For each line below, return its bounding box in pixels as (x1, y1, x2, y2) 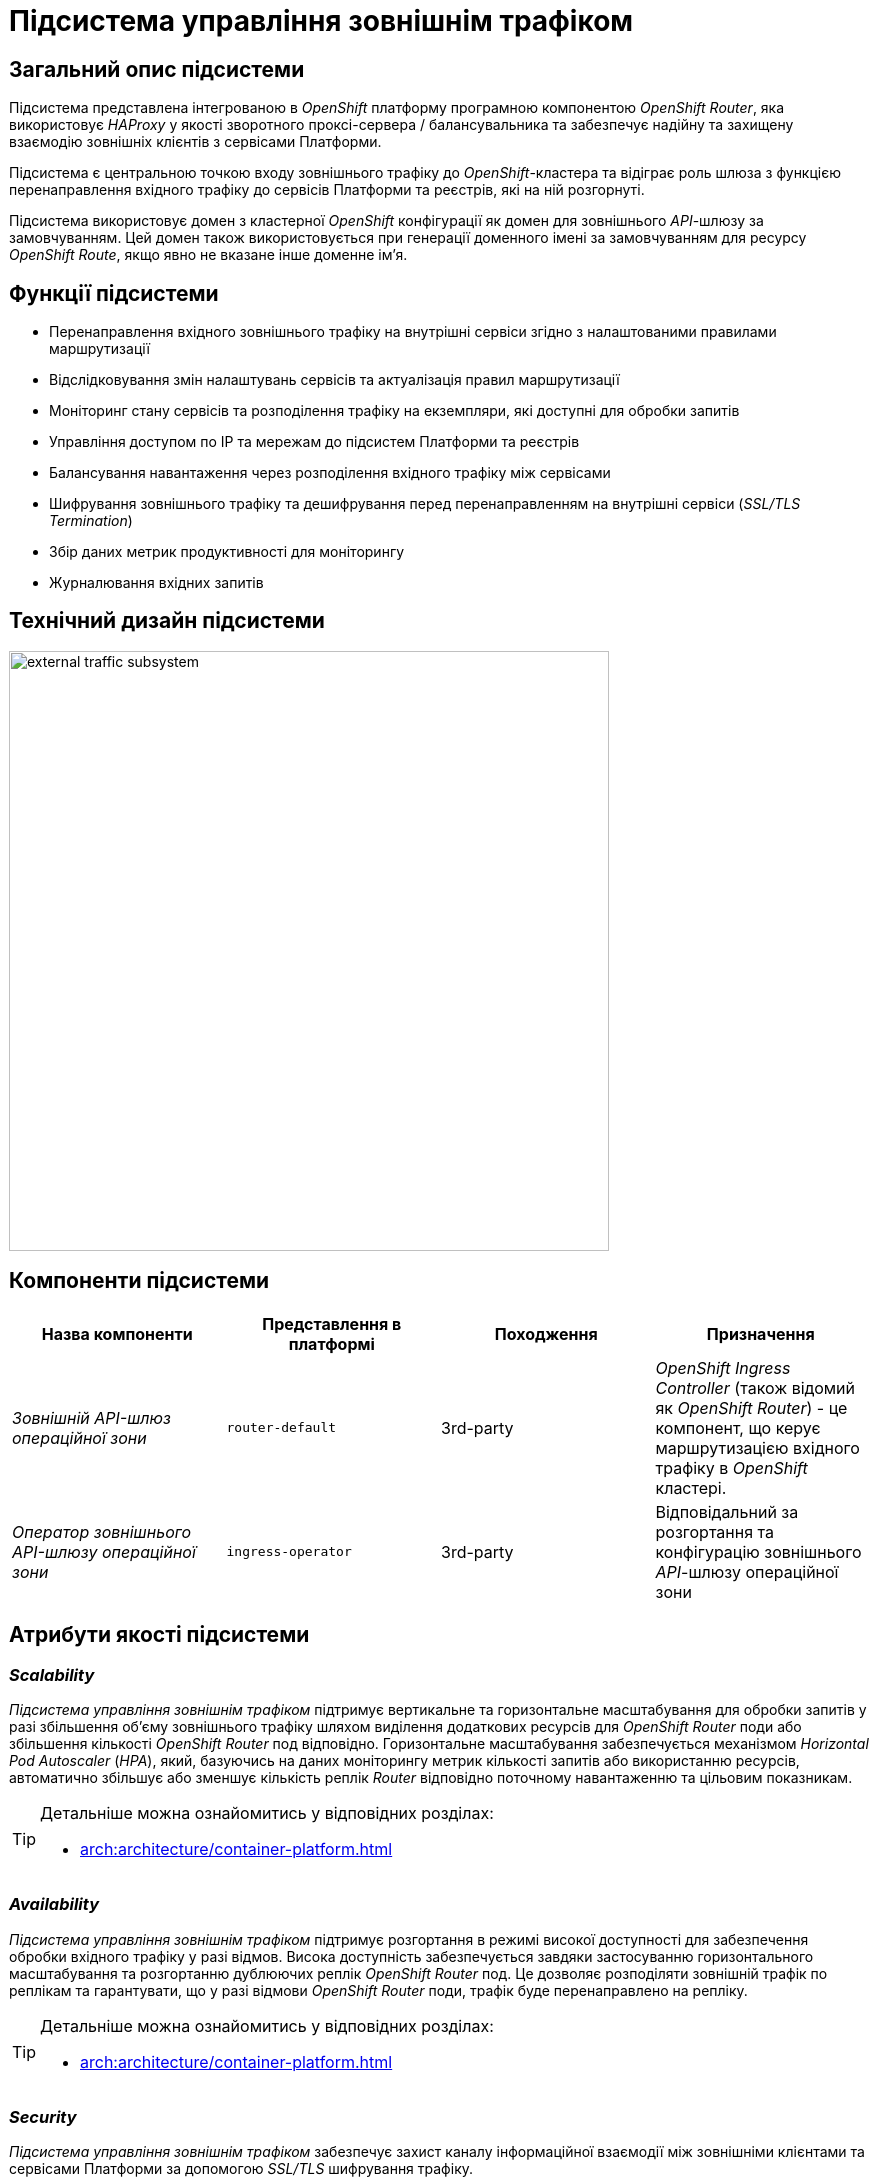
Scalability (9, 1664, 95, 1685)
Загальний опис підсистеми (9, 56, 305, 82)
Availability (9, 1894, 99, 1915)
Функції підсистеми (9, 280, 219, 306)
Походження (494, 1323, 598, 1344)
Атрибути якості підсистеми (9, 1622, 310, 1648)
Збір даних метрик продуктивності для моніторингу (49, 543, 405, 561)
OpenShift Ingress (655, 1357, 791, 1378)
